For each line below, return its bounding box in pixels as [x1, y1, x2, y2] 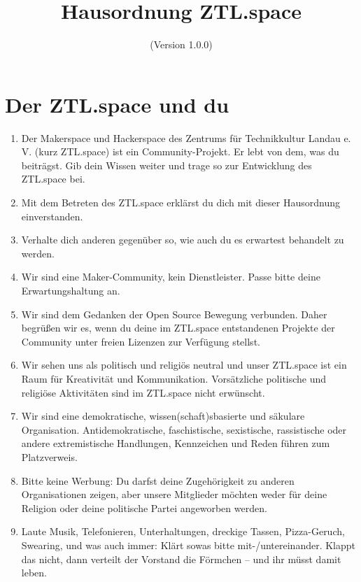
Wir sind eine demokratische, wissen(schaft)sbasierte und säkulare [21, 409, 305, 423]
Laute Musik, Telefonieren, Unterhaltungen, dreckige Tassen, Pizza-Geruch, [21, 524, 345, 539]
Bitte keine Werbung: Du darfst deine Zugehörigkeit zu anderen [21, 473, 295, 488]
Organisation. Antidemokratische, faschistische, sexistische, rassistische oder [21, 422, 347, 436]
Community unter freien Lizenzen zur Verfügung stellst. [21, 334, 260, 348]
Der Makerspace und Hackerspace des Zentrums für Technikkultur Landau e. [21, 130, 351, 145]
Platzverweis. [21, 449, 78, 464]
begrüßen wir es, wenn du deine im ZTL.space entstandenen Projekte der [21, 320, 335, 335]
